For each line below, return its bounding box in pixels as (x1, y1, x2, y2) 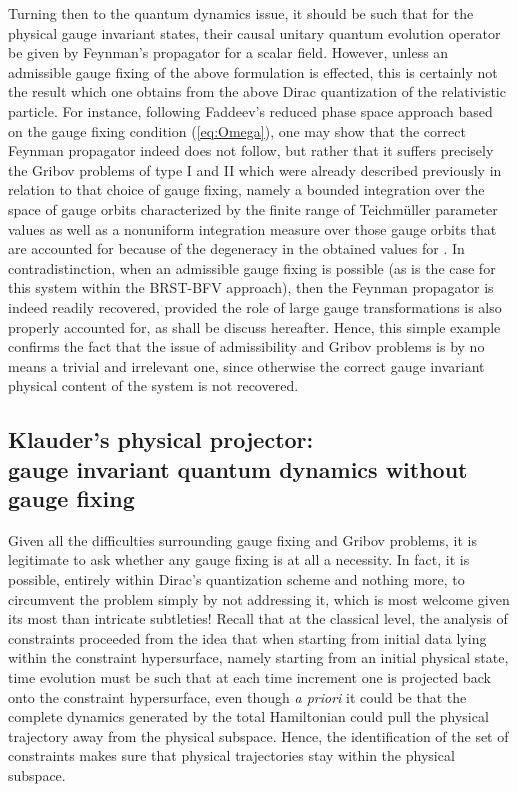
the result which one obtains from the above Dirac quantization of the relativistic (8, 81, 506, 102)
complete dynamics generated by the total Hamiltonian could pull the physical (8, 706, 489, 727)
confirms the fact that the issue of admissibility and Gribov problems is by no (8, 336, 485, 357)
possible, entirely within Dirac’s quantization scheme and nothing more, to (8, 569, 465, 590)
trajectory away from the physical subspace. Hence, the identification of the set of (8, 725, 509, 746)
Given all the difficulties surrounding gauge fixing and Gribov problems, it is (8, 529, 477, 550)
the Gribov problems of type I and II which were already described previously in (8, 159, 502, 180)
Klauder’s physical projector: (8, 424, 314, 455)
